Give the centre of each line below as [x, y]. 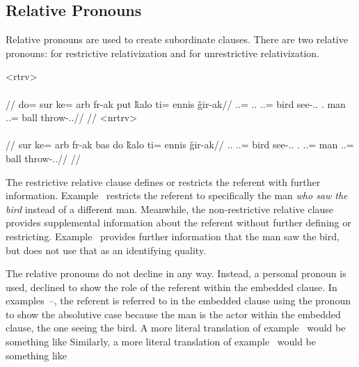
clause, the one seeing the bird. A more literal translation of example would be [176, 328]
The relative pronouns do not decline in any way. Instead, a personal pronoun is [176, 273]
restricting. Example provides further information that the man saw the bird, [173, 236]
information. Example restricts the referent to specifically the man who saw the [177, 195]
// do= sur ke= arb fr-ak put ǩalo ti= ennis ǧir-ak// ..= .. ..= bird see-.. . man [176, 103]
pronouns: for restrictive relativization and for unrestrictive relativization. [162, 53]
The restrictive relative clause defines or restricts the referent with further [163, 181]
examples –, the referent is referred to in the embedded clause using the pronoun [178, 300]
